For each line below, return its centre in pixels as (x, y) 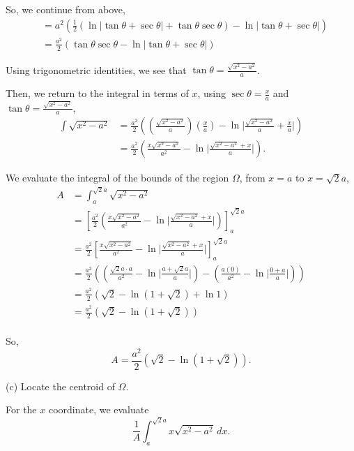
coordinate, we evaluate (99, 409)
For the (21, 409)
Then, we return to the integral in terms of (97, 93)
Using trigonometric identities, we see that (96, 69)
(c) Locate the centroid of (60, 386)
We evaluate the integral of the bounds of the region (117, 177)
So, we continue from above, (66, 9)
